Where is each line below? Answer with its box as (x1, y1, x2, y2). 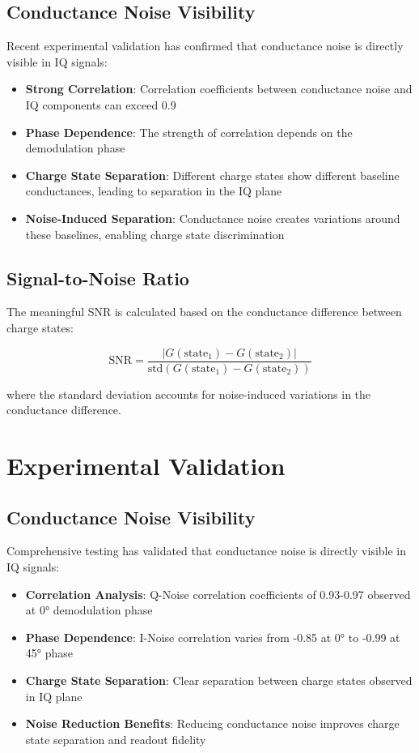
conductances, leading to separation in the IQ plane (25, 182, 282, 199)
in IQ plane (25, 687, 83, 704)
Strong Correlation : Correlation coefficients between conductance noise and (25, 80, 413, 97)
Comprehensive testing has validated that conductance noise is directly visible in (6, 542, 407, 559)
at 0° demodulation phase (25, 601, 153, 618)
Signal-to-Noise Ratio (6, 265, 189, 290)
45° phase (25, 644, 74, 661)
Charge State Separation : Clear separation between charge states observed (25, 671, 413, 688)
